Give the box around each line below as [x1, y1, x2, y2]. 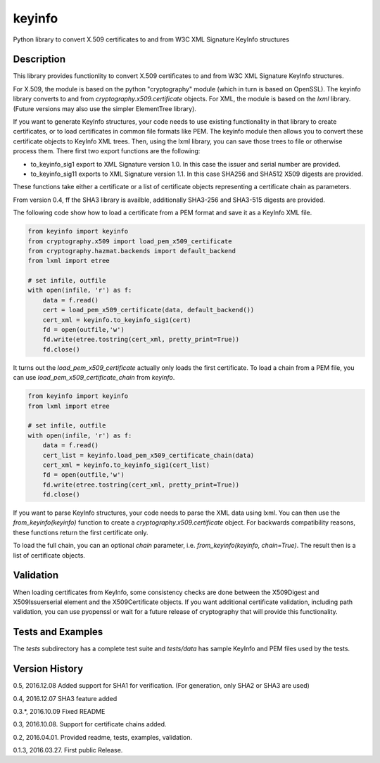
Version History [13, 663, 84, 675]
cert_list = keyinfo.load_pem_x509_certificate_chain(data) [42, 451, 255, 459]
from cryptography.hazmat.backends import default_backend [27, 247, 236, 255]
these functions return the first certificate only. [13, 528, 148, 537]
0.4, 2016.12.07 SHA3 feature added [13, 694, 118, 703]
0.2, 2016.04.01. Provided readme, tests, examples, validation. [13, 733, 193, 741]
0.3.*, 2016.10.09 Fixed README [13, 707, 106, 715]
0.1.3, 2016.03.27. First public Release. [13, 746, 123, 755]
